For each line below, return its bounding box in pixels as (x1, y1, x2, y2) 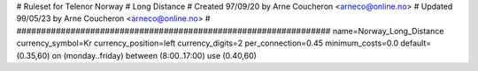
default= (399, 38, 432, 48)
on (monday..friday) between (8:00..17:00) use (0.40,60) (51, 50, 257, 60)
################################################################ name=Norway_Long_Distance (16, 25, 444, 36)
